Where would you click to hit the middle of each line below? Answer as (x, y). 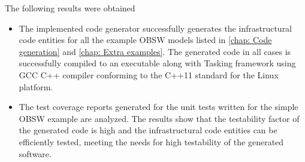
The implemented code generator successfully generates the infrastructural (155, 28)
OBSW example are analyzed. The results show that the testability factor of (159, 118)
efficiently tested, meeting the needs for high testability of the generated (151, 141)
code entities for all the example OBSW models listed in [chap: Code (145, 40)
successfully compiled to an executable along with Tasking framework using (157, 63)
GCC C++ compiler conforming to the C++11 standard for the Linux (149, 74)
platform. (36, 86)
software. (35, 153)
